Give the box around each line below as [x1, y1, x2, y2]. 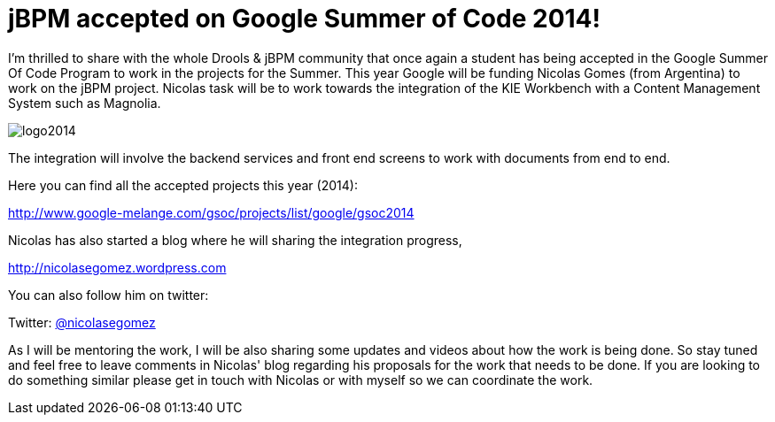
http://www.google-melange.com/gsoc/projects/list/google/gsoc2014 [8, 204, 415, 220]
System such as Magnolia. [8, 95, 161, 111]
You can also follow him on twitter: [8, 287, 209, 303]
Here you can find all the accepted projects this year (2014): [8, 177, 358, 193]
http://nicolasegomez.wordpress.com [8, 259, 227, 275]
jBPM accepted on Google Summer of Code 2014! [8, 4, 601, 34]
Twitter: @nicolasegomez [8, 314, 156, 330]
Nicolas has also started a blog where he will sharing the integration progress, [8, 232, 462, 248]
